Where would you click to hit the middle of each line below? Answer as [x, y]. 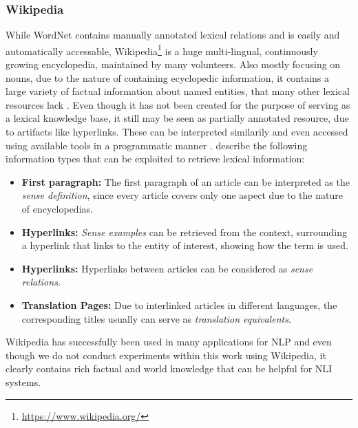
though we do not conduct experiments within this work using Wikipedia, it [166, 355]
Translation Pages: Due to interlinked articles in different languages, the [179, 304]
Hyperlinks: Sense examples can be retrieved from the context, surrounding [184, 232]
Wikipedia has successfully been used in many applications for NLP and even [169, 342]
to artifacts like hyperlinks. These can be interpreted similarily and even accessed [177, 132]
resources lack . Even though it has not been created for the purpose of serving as [178, 104]
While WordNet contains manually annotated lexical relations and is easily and [173, 35]
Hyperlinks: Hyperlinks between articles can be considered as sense [167, 268]
